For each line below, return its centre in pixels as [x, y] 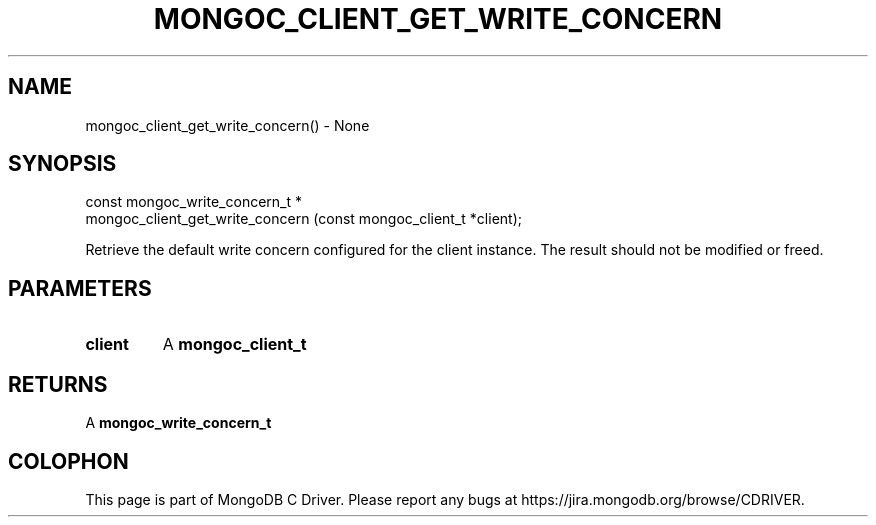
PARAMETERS [80, 288]
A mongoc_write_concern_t [178, 423]
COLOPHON [68, 461]
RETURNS [58, 384]
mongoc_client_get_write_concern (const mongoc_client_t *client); [303, 219]
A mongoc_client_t [234, 344]
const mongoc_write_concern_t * [194, 202]
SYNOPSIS [62, 164]
